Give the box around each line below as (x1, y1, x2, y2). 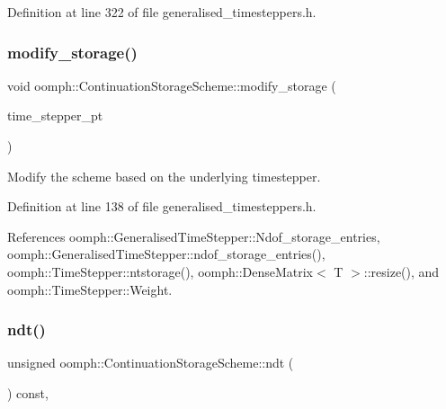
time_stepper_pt (7, 106, 103, 125)
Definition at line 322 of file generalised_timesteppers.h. (7, 3, 317, 21)
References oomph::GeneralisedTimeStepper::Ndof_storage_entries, (7, 227, 380, 245)
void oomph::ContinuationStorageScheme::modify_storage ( (7, 76, 336, 94)
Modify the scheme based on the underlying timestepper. (7, 166, 321, 185)
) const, (7, 383, 49, 402)
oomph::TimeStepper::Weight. (7, 280, 173, 298)
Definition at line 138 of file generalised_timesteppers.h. (7, 197, 317, 216)
